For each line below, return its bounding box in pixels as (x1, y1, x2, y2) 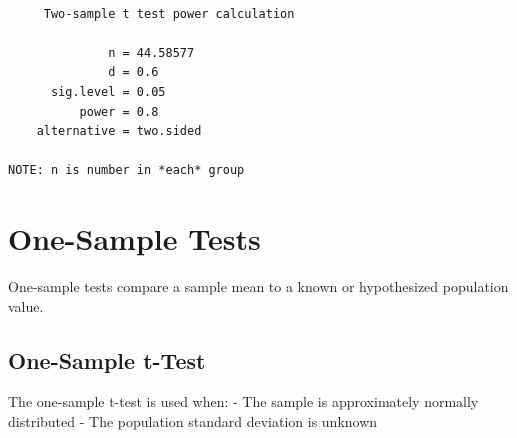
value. (8, 295, 44, 316)
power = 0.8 (79, 104, 159, 119)
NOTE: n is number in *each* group (8, 163, 245, 178)
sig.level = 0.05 (50, 84, 166, 99)
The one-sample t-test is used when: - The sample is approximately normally (8, 391, 479, 412)
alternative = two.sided (36, 124, 202, 139)
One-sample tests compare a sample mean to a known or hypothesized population (8, 276, 509, 297)
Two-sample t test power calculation (43, 6, 295, 21)
